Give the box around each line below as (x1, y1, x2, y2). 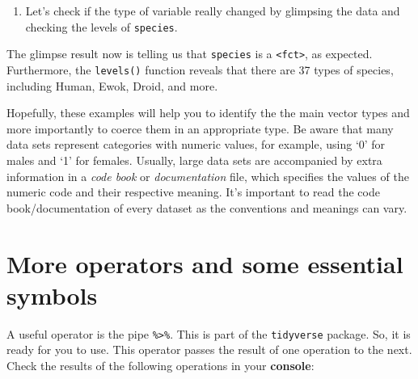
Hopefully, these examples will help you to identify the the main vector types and (6, 104, 410, 121)
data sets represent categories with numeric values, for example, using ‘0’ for (6, 136, 386, 153)
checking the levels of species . (25, 18, 178, 35)
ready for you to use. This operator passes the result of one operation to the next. (6, 341, 412, 358)
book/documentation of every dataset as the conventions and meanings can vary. (6, 199, 407, 216)
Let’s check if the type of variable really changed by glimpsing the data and (25, 2, 400, 19)
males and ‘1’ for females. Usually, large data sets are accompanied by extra (6, 151, 382, 168)
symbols (6, 278, 98, 311)
